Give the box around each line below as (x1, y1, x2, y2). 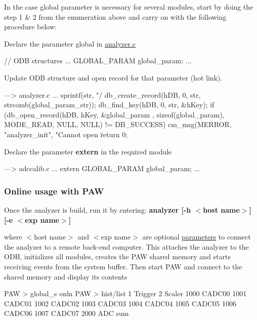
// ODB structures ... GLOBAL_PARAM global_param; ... (4, 55, 192, 66)
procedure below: (4, 21, 57, 32)
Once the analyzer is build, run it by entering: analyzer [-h (4, 204, 191, 215)
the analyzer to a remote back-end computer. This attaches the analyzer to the (4, 241, 249, 252)
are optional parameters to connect (142, 231, 251, 242)
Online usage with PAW (4, 184, 104, 197)
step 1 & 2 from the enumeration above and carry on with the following (4, 11, 227, 22)
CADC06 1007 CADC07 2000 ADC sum (4, 308, 129, 318)
